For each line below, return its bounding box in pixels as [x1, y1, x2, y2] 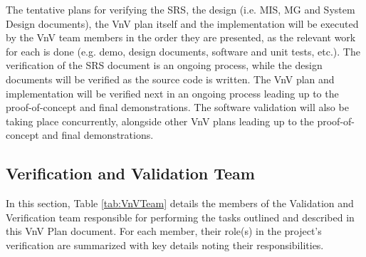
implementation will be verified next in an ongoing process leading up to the [6, 85, 339, 100]
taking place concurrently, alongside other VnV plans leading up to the [6, 113, 314, 128]
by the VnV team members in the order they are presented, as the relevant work [6, 30, 356, 45]
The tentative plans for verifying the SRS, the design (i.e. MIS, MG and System [6, 2, 355, 16]
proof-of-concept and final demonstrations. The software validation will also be [6, 100, 349, 115]
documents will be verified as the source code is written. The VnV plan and [6, 71, 335, 86]
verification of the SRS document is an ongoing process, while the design [6, 58, 323, 73]
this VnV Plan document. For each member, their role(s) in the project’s [6, 224, 322, 238]
